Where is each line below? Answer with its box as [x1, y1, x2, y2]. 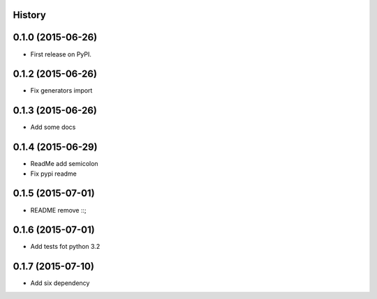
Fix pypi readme [30, 169, 77, 178]
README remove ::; [30, 206, 87, 214]
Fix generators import [30, 86, 93, 95]
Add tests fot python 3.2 [30, 243, 101, 251]
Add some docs [30, 123, 76, 132]
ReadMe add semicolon [30, 160, 98, 168]
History [13, 9, 47, 21]
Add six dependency [30, 279, 90, 287]
